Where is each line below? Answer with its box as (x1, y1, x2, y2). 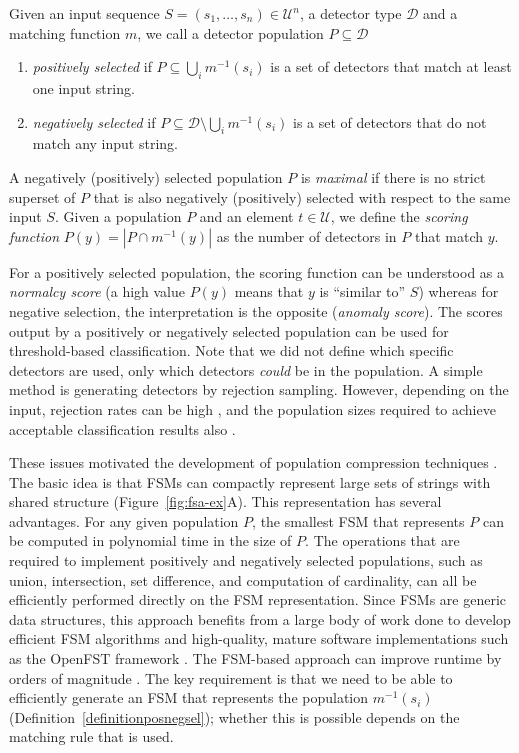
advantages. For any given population (9, 510, 239, 531)
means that (234, 281, 304, 302)
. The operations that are (305, 530, 460, 551)
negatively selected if (32, 111, 156, 132)
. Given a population (54, 206, 182, 227)
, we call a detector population (137, 22, 324, 43)
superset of (9, 186, 76, 207)
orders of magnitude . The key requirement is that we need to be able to (9, 667, 453, 688)
